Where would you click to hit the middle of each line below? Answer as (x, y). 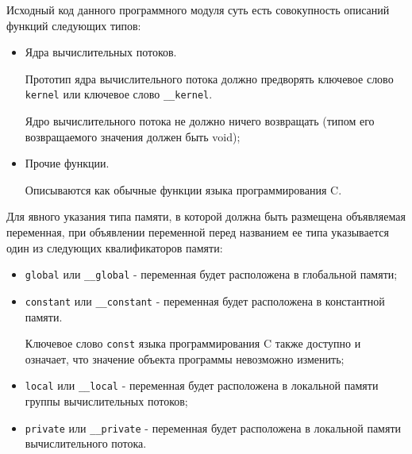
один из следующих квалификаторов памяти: (115, 247)
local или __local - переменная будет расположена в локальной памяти (202, 385)
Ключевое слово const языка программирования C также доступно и (193, 343)
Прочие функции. (67, 163)
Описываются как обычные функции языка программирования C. (183, 189)
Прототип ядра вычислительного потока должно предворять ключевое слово (209, 78)
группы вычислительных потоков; (106, 401)
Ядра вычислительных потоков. (101, 52)
